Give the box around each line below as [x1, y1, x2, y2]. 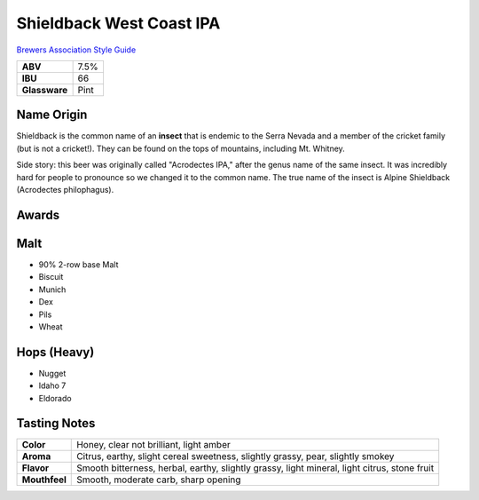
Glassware [21, 83, 68, 96]
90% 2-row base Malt [38, 258, 119, 270]
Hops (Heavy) [16, 345, 95, 360]
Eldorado [38, 393, 72, 403]
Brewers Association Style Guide [16, 44, 137, 55]
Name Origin [16, 107, 88, 123]
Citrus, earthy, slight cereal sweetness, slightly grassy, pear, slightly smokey [76, 450, 395, 463]
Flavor [21, 462, 50, 474]
